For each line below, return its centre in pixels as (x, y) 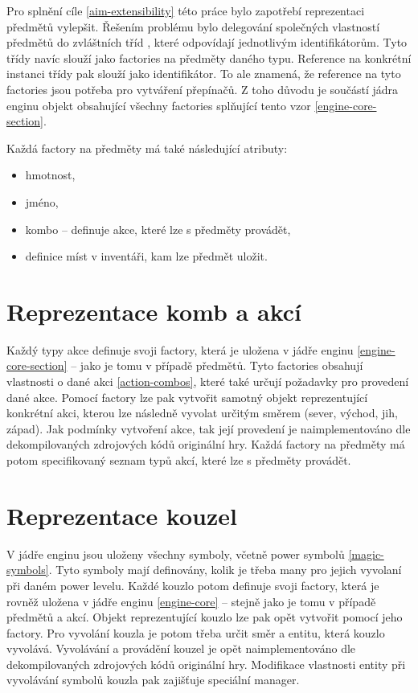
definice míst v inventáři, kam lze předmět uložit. (146, 256)
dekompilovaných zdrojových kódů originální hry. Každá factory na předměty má (206, 444)
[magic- (366, 554)
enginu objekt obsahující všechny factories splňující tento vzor (159, 105)
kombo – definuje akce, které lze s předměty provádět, (158, 229)
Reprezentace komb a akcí (154, 311)
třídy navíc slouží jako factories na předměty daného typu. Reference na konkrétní (209, 57)
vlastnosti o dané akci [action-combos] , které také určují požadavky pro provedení (208, 381)
